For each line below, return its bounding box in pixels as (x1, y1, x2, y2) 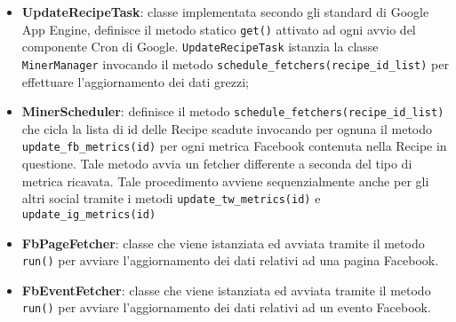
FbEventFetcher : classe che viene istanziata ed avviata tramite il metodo (21, 280, 431, 299)
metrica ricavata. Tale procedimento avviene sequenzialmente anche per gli (21, 171, 429, 190)
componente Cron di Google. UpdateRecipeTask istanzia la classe (21, 37, 379, 56)
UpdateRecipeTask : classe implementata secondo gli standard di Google (21, 3, 429, 20)
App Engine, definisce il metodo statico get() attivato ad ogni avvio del (21, 20, 416, 38)
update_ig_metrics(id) (21, 208, 156, 221)
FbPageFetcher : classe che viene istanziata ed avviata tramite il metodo (21, 233, 425, 252)
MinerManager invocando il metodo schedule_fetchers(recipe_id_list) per (21, 54, 449, 73)
